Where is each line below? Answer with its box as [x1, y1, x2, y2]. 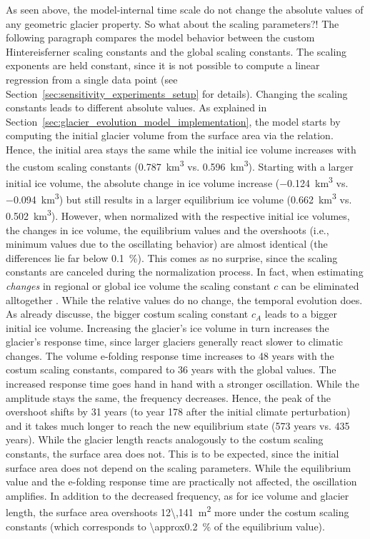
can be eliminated [281, 278, 359, 293]
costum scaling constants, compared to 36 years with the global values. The [6, 362, 336, 377]
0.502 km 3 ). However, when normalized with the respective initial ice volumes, [6, 206, 350, 223]
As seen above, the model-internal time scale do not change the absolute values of [6, 2, 364, 16]
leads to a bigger [264, 306, 338, 321]
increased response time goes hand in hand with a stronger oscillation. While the [6, 376, 359, 391]
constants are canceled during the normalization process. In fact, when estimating [6, 264, 364, 279]
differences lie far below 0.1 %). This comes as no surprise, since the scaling [6, 250, 338, 265]
